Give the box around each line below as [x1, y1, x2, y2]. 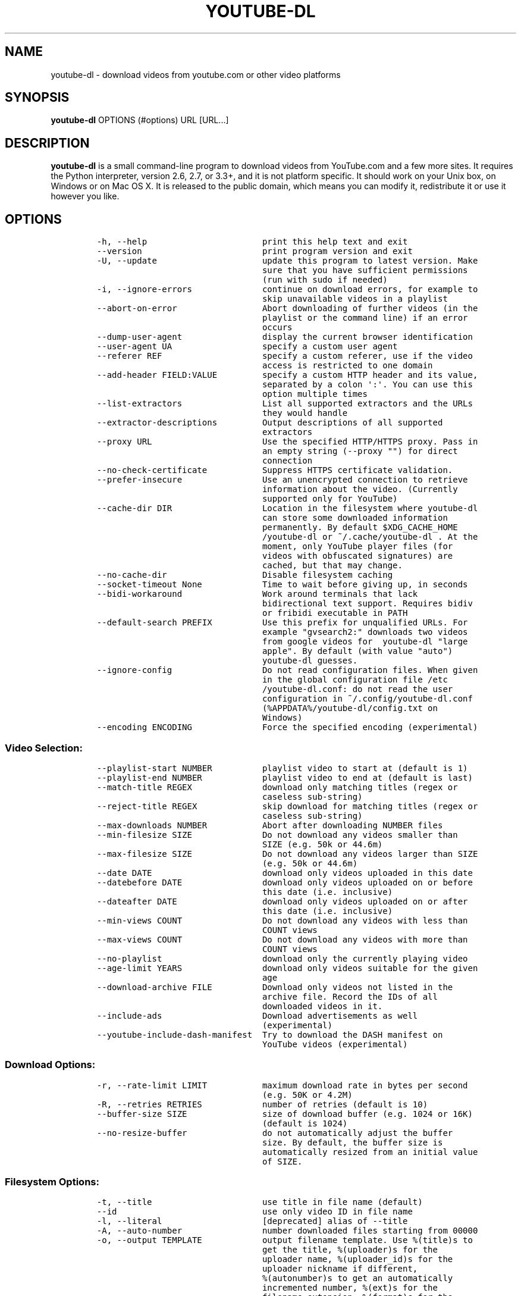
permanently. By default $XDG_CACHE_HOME [262, 522, 458, 533]
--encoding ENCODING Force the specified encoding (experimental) [96, 722, 478, 732]
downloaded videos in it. [262, 1001, 383, 1011]
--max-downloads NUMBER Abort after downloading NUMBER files [96, 820, 443, 830]
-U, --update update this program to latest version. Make [96, 256, 478, 266]
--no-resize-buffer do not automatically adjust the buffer [96, 1128, 453, 1138]
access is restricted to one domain [262, 361, 433, 371]
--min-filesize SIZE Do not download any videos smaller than [96, 829, 458, 840]
